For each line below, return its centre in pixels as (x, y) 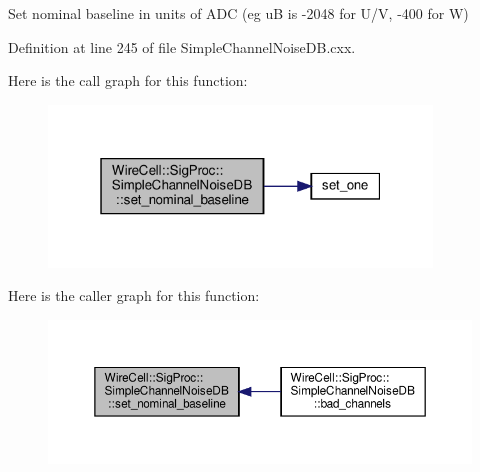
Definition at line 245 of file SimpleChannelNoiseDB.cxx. (182, 46)
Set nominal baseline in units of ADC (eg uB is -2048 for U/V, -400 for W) (238, 13)
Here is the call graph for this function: (128, 80)
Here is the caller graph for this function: (134, 295)
